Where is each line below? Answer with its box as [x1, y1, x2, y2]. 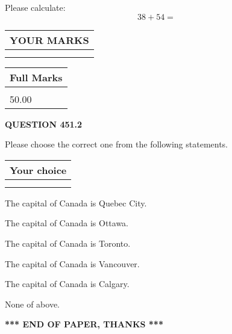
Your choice [10, 162, 67, 177]
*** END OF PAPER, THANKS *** [5, 318, 163, 330]
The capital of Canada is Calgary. [5, 277, 130, 290]
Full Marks [10, 70, 63, 84]
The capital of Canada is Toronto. [5, 237, 131, 249]
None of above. [5, 297, 60, 310]
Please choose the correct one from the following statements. [5, 138, 228, 150]
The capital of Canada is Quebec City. [5, 196, 147, 209]
